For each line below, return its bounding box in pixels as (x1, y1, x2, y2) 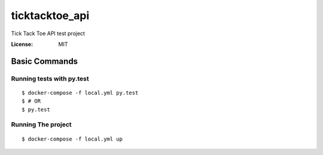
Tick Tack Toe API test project (11, 30, 85, 37)
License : (11, 41, 33, 48)
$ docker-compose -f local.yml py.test (22, 89, 139, 96)
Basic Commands (11, 56, 78, 66)
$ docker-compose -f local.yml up (22, 135, 123, 142)
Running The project (11, 120, 72, 129)
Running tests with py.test (11, 75, 89, 83)
